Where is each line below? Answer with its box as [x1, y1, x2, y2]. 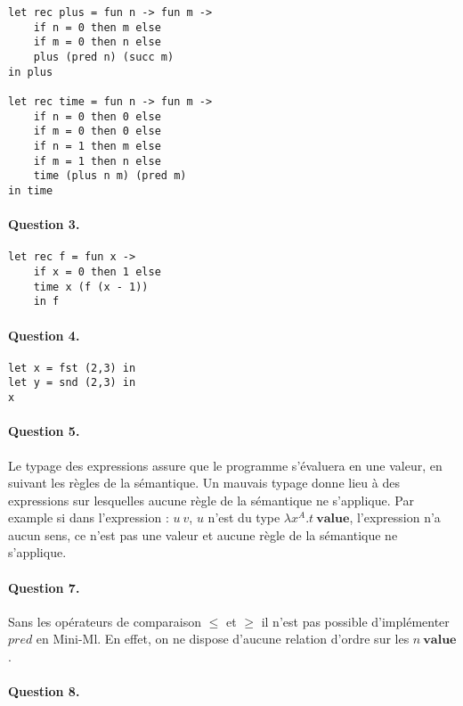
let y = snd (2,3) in [8, 376, 136, 390]
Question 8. [8, 682, 80, 701]
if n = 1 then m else [33, 139, 161, 152]
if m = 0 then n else [33, 36, 161, 49]
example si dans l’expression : [8, 508, 169, 527]
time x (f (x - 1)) [33, 280, 149, 293]
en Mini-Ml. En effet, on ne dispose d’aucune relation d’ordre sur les [36, 629, 410, 648]
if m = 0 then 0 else [33, 125, 161, 138]
